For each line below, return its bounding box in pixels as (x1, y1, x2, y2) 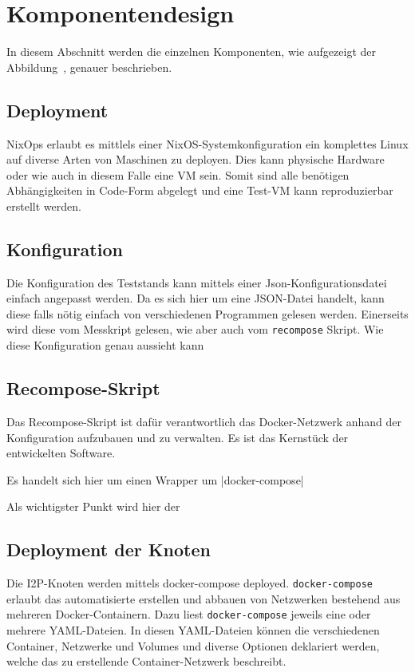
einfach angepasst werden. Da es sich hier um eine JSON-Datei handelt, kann (6, 290, 385, 306)
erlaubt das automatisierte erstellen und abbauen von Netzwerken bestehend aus (6, 590, 401, 607)
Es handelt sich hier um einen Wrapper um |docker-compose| (6, 471, 304, 488)
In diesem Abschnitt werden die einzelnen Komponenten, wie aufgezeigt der (6, 43, 376, 60)
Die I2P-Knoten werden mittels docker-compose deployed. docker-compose (6, 575, 373, 591)
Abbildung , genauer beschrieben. (6, 58, 172, 75)
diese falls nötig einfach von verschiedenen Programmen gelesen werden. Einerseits (6, 305, 409, 322)
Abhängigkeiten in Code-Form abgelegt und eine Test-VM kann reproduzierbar (6, 182, 393, 199)
